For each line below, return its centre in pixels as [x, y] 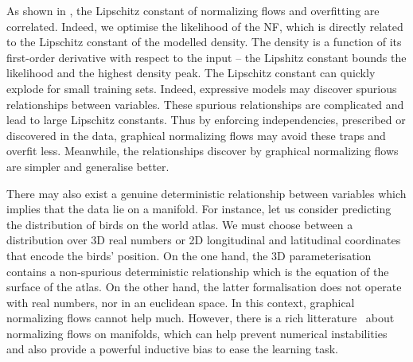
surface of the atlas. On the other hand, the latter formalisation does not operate [204, 287]
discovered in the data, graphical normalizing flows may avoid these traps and [196, 135]
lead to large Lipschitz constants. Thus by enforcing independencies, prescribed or [206, 120]
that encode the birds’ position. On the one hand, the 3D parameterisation [189, 255]
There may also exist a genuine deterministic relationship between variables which [206, 193]
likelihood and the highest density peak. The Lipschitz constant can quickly [191, 73]
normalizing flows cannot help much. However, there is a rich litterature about [201, 318]
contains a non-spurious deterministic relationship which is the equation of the [198, 271]
